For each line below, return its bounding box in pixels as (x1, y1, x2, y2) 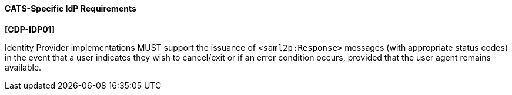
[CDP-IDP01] (5, 24, 55, 34)
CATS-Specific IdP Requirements (5, 3, 136, 13)
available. (5, 62, 42, 72)
